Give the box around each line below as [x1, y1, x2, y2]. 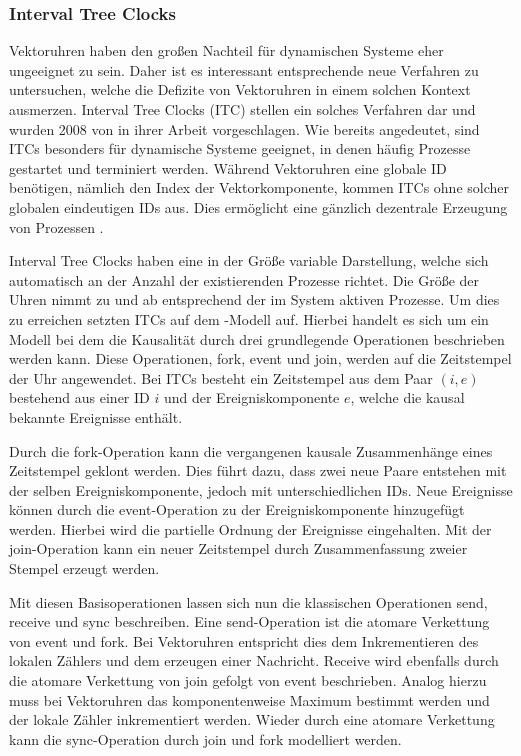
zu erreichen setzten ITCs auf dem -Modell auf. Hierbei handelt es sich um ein [9, 308, 489, 329]
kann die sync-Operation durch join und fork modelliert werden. [9, 728, 402, 749]
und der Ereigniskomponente [163, 387, 340, 408]
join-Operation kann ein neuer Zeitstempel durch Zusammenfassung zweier [9, 538, 468, 559]
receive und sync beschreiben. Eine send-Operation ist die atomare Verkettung [9, 611, 490, 632]
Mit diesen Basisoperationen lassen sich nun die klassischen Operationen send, [9, 591, 488, 612]
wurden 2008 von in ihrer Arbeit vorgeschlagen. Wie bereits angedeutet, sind [9, 118, 480, 139]
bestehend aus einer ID [9, 387, 150, 408]
